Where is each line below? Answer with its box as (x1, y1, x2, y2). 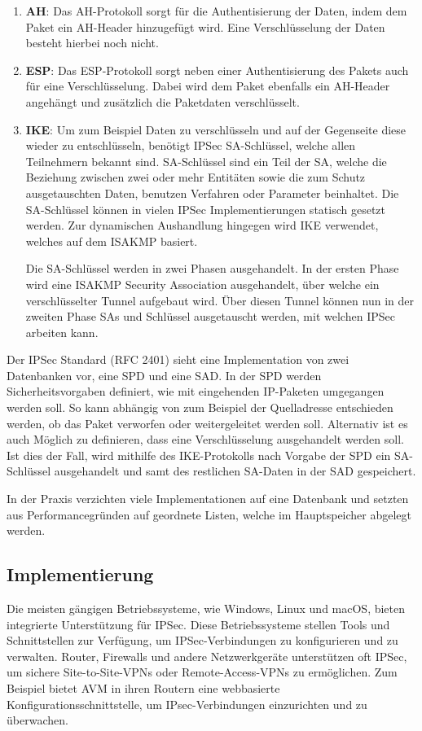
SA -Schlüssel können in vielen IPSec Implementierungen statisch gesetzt (25, 200, 386, 217)
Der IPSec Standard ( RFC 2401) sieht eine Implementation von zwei (7, 351, 349, 368)
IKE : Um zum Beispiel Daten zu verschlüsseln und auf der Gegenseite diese (25, 120, 407, 138)
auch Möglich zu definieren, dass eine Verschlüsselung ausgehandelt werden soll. (7, 431, 404, 448)
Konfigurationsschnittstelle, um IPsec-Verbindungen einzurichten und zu (7, 695, 367, 712)
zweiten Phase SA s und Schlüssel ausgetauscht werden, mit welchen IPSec (25, 308, 395, 325)
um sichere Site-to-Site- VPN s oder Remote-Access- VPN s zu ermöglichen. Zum (7, 663, 398, 681)
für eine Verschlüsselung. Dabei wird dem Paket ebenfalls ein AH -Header (25, 77, 390, 94)
